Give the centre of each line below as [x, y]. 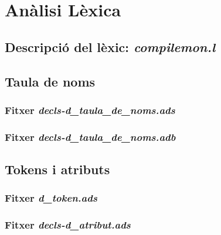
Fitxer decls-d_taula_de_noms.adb [90, 136]
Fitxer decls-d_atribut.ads [68, 225]
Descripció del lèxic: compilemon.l [110, 46]
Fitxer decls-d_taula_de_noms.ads [90, 110]
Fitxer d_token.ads [51, 198]
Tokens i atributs [57, 169]
